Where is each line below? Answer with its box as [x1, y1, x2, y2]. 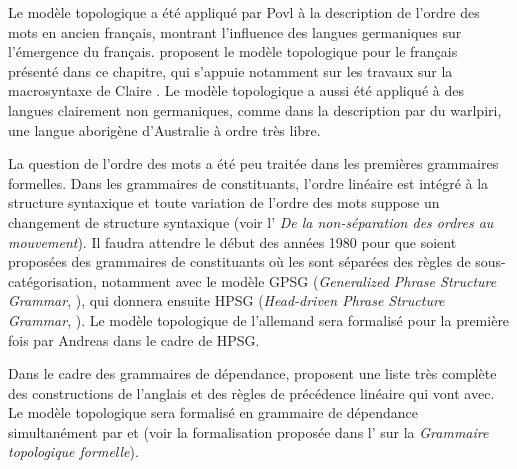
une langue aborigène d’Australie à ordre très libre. [8, 119, 321, 140]
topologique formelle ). [8, 441, 139, 462]
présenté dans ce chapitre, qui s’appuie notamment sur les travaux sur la [8, 60, 453, 81]
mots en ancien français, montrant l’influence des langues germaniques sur [8, 21, 462, 42]
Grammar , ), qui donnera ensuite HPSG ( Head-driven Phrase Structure [8, 290, 445, 311]
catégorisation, [8, 270, 97, 291]
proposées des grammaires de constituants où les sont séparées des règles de [8, 251, 471, 272]
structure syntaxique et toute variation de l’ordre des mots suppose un [8, 192, 440, 213]
